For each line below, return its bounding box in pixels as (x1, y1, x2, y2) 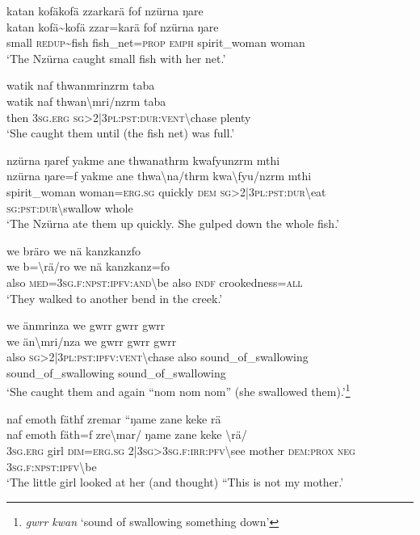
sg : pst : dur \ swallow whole (6, 199, 133, 216)
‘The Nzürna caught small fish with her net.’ (6, 49, 226, 66)
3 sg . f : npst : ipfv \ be (6, 457, 97, 474)
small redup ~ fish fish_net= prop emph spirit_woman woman (6, 34, 305, 51)
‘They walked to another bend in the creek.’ (6, 289, 223, 306)
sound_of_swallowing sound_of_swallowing (6, 364, 226, 381)
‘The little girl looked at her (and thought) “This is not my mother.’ (6, 474, 344, 491)
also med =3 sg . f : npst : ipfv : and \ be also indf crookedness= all (6, 273, 303, 290)
